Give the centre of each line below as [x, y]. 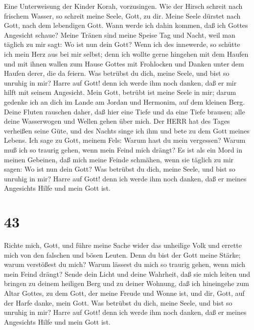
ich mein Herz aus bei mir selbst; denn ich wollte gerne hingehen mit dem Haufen [126, 54]
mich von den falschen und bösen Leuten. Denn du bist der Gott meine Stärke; [122, 254]
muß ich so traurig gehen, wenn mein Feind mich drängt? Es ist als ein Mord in [123, 149]
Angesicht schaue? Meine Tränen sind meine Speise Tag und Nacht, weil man [120, 34]
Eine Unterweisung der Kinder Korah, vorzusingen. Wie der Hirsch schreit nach [123, 6]
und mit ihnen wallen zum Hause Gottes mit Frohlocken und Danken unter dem [124, 63]
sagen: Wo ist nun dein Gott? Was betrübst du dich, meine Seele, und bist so [120, 169]
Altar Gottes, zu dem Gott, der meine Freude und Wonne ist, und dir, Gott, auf [124, 293]
